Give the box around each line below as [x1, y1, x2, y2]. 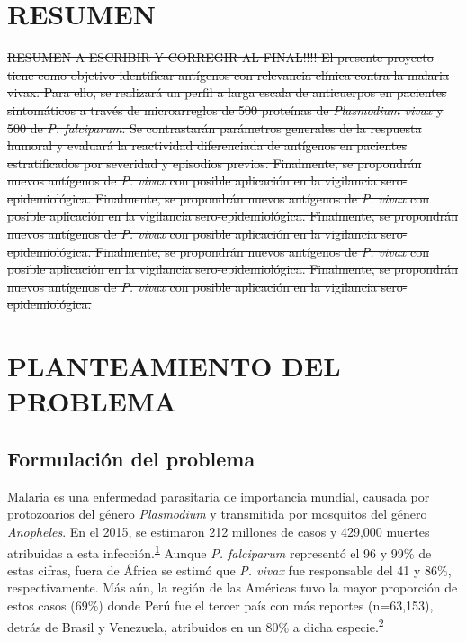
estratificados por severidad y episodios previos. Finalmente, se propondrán [7, 153, 422, 172]
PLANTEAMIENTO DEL [7, 348, 341, 384]
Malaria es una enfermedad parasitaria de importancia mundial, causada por [7, 486, 430, 505]
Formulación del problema [7, 444, 255, 472]
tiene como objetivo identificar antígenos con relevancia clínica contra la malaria [7, 65, 449, 84]
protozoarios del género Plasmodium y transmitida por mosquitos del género [7, 504, 427, 523]
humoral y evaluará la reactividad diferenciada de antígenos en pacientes [7, 136, 408, 155]
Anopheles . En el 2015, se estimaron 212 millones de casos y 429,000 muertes [7, 521, 430, 540]
